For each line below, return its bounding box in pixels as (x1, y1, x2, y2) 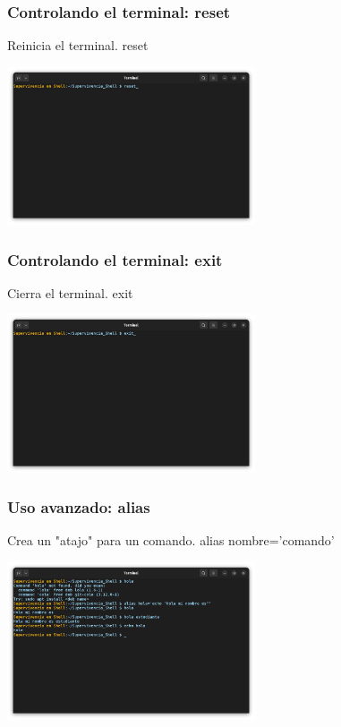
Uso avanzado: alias (7, 496, 150, 518)
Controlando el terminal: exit (7, 248, 223, 270)
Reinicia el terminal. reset (7, 36, 149, 55)
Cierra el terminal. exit (7, 283, 133, 302)
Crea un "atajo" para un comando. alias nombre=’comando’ (7, 531, 335, 550)
